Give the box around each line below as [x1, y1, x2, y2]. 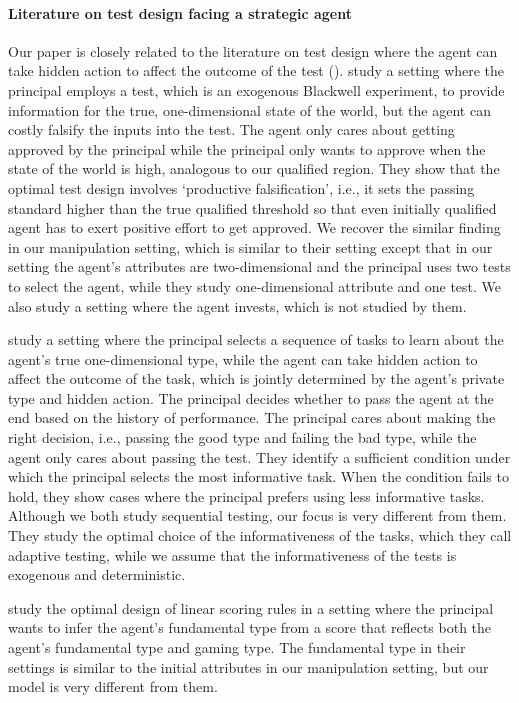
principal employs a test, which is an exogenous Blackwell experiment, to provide [8, 79, 505, 100]
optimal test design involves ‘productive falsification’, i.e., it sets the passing [8, 177, 475, 198]
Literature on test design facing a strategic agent [8, 2, 352, 23]
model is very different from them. [8, 676, 218, 697]
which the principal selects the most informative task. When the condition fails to [8, 466, 509, 487]
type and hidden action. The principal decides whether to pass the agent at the [8, 387, 494, 408]
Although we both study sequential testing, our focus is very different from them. [8, 505, 507, 526]
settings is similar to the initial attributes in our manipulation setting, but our [8, 656, 489, 677]
